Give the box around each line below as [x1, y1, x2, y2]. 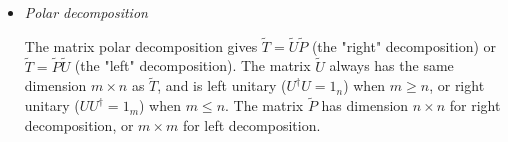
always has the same [329, 55, 454, 76]
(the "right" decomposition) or [311, 35, 497, 56]
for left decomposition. [182, 114, 321, 135]
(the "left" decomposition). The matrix [74, 55, 311, 76]
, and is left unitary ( [157, 75, 287, 96]
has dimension [321, 95, 409, 116]
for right [449, 95, 501, 116]
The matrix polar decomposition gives [24, 35, 258, 56]
